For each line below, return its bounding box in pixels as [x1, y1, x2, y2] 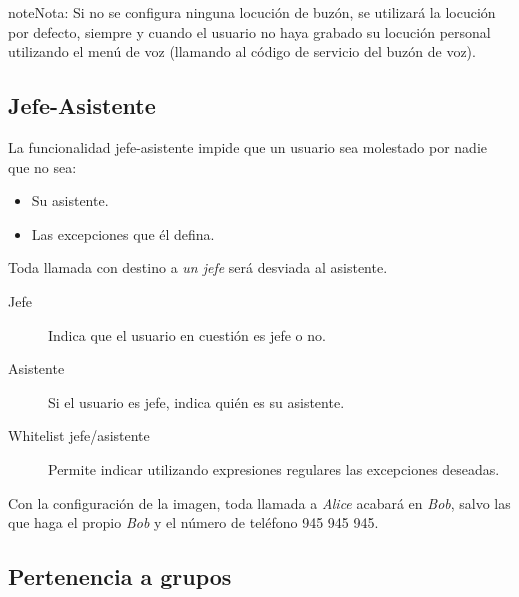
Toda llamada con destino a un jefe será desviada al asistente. [8, 257, 388, 278]
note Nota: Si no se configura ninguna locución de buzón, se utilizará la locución [8, 2, 496, 22]
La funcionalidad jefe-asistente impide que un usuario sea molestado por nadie [8, 136, 488, 157]
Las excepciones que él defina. [31, 223, 215, 244]
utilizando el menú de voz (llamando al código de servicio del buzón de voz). [8, 41, 476, 62]
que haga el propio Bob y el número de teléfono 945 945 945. [8, 512, 379, 533]
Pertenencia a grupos [8, 561, 232, 592]
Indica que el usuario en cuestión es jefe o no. [48, 324, 326, 345]
